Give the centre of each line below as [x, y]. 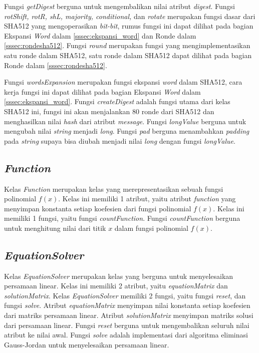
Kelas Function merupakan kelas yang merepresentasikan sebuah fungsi [114, 189]
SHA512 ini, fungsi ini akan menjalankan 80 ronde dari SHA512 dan [109, 111]
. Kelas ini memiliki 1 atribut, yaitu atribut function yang [147, 199]
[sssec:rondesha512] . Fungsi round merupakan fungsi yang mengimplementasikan [127, 45]
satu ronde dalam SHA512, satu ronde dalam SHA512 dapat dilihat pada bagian [128, 55]
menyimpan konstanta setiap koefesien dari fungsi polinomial [98, 208]
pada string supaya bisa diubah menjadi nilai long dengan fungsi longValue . [120, 140]
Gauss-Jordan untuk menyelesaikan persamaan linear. [87, 344]
